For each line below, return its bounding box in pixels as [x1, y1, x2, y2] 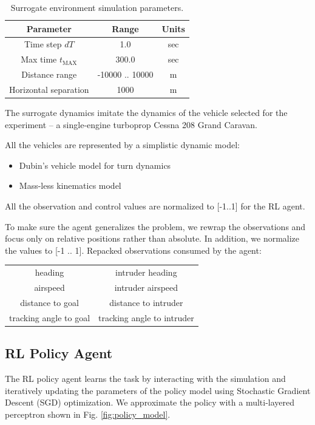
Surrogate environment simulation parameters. [10, 1, 184, 13]
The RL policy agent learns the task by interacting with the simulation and [5, 372, 286, 384]
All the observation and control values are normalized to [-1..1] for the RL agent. [5, 200, 305, 212]
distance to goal [20, 296, 79, 308]
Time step [24, 38, 62, 50]
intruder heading [115, 266, 177, 279]
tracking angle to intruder [98, 311, 194, 324]
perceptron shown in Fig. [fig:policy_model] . [5, 407, 171, 420]
